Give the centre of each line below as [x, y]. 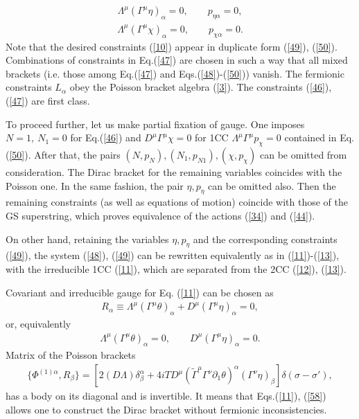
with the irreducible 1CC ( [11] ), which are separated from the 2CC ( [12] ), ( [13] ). [176, 268]
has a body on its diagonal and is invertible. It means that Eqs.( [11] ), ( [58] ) [166, 396]
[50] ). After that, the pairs [65, 155]
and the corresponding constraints [265, 239]
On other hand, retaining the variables [87, 239]
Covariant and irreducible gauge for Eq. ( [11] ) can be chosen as [140, 292]
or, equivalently [38, 323]
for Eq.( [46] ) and [106, 137]
